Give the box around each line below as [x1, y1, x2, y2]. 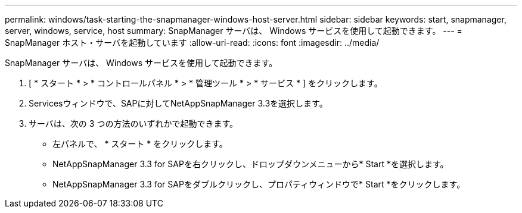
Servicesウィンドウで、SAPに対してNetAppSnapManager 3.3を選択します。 [29, 98, 328, 108]
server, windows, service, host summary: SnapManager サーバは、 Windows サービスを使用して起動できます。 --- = [5, 26, 462, 36]
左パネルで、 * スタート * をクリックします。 [52, 139, 228, 149]
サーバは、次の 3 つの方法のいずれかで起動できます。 [29, 118, 238, 129]
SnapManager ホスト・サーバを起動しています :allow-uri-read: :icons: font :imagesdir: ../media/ [5, 37, 380, 48]
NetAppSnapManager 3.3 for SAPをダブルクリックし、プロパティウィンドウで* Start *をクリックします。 [52, 179, 465, 189]
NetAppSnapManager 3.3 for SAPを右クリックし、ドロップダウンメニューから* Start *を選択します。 [52, 159, 449, 169]
